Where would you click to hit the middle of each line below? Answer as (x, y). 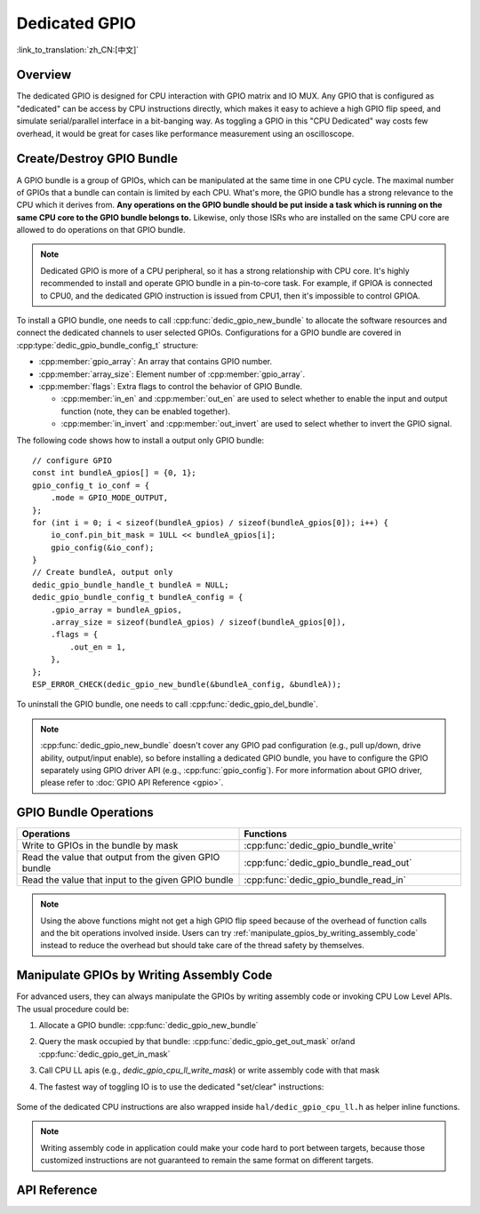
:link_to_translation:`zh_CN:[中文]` (78, 50)
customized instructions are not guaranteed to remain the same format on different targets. (207, 1161)
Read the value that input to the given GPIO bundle (128, 880)
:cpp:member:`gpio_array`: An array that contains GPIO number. (156, 362)
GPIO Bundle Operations (85, 813)
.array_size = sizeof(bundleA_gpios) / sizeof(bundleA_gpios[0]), (198, 623)
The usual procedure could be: (73, 1009)
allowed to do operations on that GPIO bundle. (101, 230)
